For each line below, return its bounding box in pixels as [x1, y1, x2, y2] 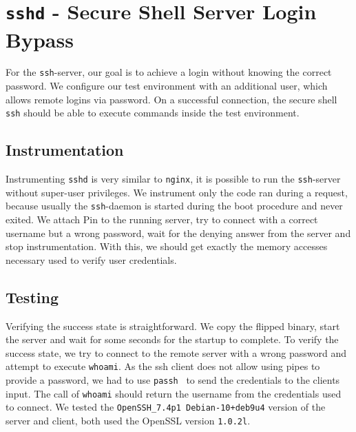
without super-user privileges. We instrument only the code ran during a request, [6, 185, 348, 199]
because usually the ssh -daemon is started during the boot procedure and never [6, 198, 343, 213]
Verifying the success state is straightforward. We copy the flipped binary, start [6, 318, 340, 333]
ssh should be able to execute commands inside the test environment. [6, 105, 300, 120]
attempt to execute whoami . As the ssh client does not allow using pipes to [6, 359, 320, 373]
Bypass [6, 25, 74, 53]
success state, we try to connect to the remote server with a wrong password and [6, 345, 346, 360]
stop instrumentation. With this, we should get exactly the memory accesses [6, 239, 328, 254]
